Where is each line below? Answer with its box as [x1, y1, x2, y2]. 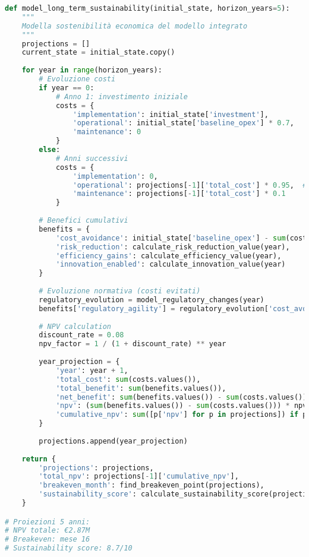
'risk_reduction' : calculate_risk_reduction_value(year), [55, 242, 290, 251]
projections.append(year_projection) [39, 436, 188, 445]
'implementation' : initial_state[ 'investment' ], [72, 110, 269, 119]
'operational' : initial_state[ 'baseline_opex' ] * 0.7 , [72, 119, 294, 128]
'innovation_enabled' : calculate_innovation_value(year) [55, 260, 286, 269]
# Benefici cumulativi [39, 216, 128, 224]
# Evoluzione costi [39, 75, 116, 83]
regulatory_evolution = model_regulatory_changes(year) [39, 295, 264, 304]
